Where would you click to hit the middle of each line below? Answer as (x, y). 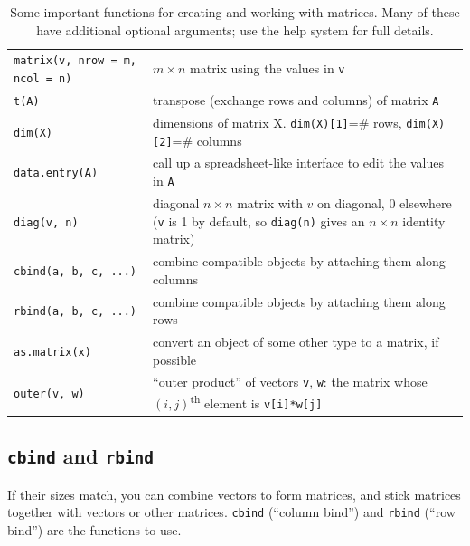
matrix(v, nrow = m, (75, 61)
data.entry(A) (56, 173)
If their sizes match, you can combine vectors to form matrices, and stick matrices (234, 494)
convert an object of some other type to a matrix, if (296, 341)
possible (175, 359)
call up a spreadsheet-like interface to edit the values (298, 163)
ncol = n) (43, 79)
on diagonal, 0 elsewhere (385, 202)
